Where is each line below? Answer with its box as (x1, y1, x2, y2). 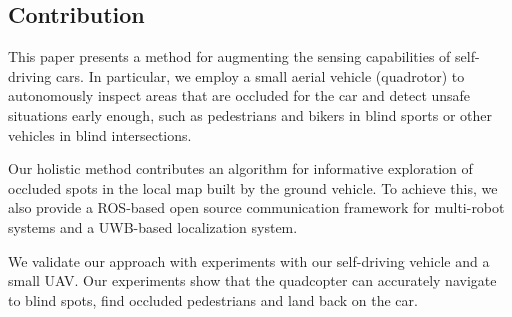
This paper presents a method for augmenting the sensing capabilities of (8, 46, 451, 67)
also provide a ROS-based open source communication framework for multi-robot (8, 197, 505, 218)
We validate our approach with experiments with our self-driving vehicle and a (8, 250, 490, 271)
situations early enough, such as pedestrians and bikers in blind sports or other (8, 104, 492, 125)
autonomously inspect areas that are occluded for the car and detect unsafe (8, 85, 471, 106)
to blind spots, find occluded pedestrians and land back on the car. (8, 289, 418, 310)
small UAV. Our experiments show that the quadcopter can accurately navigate (8, 270, 497, 291)
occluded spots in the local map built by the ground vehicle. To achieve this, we (8, 177, 498, 198)
